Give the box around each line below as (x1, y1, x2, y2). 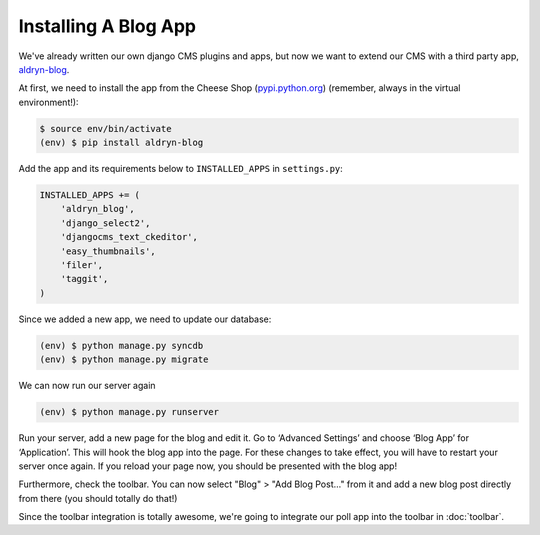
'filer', (60, 260, 104, 271)
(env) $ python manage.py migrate (39, 354, 209, 365)
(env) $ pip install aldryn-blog (39, 137, 204, 149)
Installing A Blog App (18, 15, 197, 37)
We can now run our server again (18, 380, 156, 392)
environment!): (18, 96, 79, 108)
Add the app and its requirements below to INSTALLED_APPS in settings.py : (18, 163, 344, 175)
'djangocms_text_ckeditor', (60, 231, 199, 243)
